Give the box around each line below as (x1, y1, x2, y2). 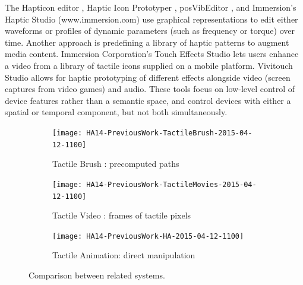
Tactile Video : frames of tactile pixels (52, 209, 191, 221)
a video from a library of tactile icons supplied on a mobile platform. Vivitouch (5, 59, 293, 71)
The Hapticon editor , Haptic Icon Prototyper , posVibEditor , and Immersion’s (5, 1, 296, 13)
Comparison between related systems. (29, 269, 165, 281)
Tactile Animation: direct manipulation (52, 249, 195, 261)
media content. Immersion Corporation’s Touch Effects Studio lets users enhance (5, 47, 299, 60)
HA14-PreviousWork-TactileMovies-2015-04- (86, 180, 257, 189)
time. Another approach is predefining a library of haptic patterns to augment (5, 36, 289, 48)
